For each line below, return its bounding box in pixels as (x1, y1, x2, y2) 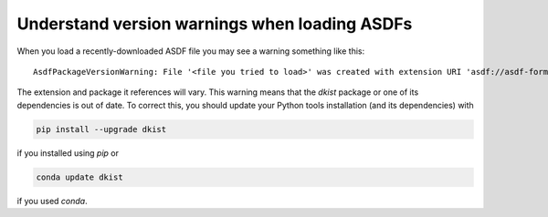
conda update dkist (36, 171, 123, 182)
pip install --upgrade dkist (36, 124, 167, 134)
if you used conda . (16, 195, 88, 206)
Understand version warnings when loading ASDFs (16, 14, 413, 34)
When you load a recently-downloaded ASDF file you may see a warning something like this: (16, 46, 365, 57)
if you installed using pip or (16, 147, 119, 159)
